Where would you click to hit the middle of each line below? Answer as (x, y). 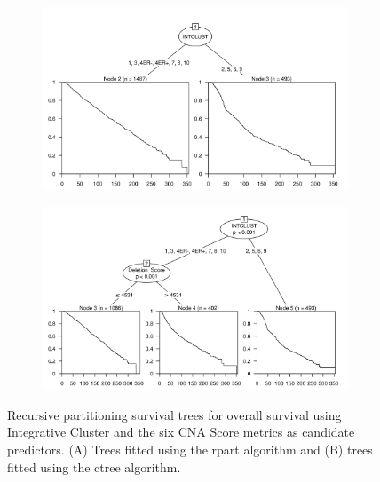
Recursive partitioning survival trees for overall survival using (174, 414)
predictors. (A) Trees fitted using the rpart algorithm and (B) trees (190, 449)
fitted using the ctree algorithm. (94, 466)
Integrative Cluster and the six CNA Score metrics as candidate (181, 432)
